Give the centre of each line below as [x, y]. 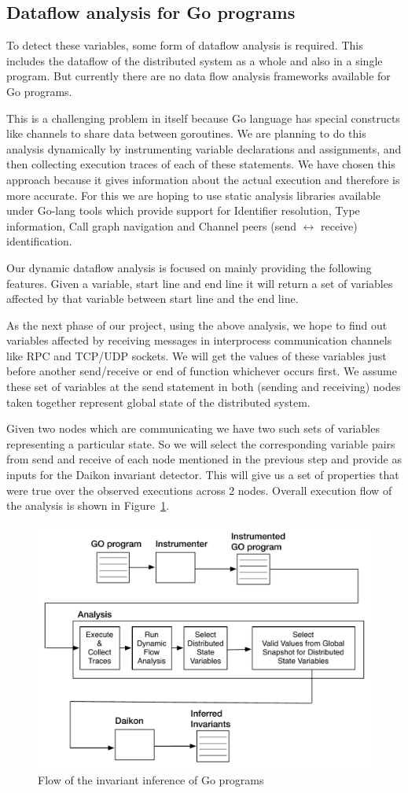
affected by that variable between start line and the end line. [153, 299]
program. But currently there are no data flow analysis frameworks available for [198, 76]
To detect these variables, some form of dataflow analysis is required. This [185, 45]
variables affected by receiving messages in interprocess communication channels [199, 340]
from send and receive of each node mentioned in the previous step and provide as [204, 459]
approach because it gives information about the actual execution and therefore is [203, 179]
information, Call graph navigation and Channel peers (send [151, 225]
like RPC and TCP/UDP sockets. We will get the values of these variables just [197, 355]
